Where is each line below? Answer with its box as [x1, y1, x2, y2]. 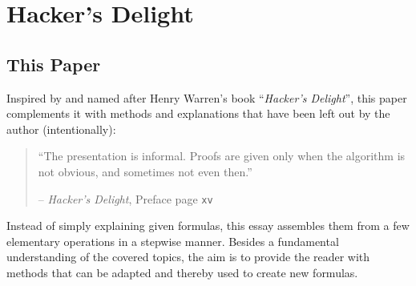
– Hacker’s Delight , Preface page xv [38, 190, 213, 207]
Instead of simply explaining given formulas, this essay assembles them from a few [6, 217, 410, 234]
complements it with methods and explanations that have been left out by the [6, 105, 390, 122]
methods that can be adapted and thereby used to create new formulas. [6, 264, 358, 280]
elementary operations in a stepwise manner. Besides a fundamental [6, 232, 339, 249]
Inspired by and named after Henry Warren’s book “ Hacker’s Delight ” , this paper [6, 89, 407, 106]
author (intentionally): [6, 120, 116, 137]
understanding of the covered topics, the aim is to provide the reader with [6, 248, 370, 265]
